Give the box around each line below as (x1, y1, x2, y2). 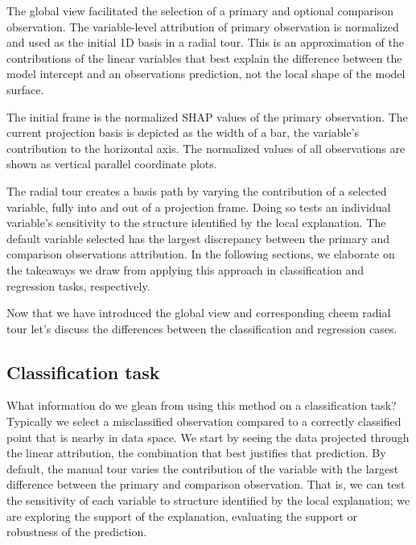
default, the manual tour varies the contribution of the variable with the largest (6, 460, 399, 477)
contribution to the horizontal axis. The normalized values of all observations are (6, 139, 406, 156)
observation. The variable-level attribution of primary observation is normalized (6, 18, 399, 35)
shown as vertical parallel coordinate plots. (6, 155, 217, 172)
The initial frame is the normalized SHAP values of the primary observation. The (6, 108, 408, 125)
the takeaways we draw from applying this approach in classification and (6, 261, 365, 278)
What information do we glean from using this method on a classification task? (6, 397, 397, 414)
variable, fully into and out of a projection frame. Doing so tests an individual (6, 198, 391, 215)
